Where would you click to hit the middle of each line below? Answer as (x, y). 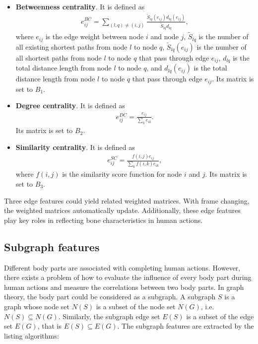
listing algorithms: (32, 335)
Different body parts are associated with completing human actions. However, (122, 267)
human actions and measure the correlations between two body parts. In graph (124, 287)
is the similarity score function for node (122, 174)
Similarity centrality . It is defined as (75, 147)
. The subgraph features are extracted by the (186, 326)
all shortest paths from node (59, 57)
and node (164, 36)
